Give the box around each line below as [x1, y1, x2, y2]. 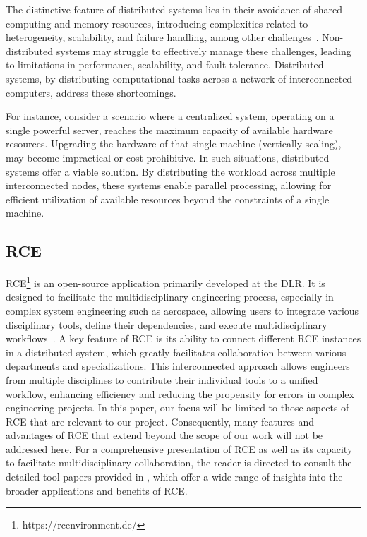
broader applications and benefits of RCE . [6, 483, 188, 497]
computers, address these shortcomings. [6, 85, 176, 99]
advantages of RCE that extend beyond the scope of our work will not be [6, 428, 323, 442]
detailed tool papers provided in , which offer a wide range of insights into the [6, 469, 343, 484]
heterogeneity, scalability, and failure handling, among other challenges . [6, 30, 319, 44]
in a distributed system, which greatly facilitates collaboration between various [6, 344, 347, 359]
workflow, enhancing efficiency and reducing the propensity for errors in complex [6, 386, 354, 401]
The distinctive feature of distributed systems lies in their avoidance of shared [6, 2, 343, 16]
